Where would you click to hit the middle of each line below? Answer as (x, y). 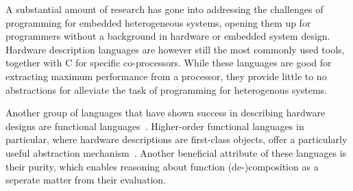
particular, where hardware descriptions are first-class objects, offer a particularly (176, 139)
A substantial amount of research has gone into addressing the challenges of (165, 9)
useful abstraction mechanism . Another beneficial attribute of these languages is (176, 152)
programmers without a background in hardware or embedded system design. (168, 36)
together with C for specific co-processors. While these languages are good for (169, 63)
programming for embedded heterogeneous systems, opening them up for (158, 22)
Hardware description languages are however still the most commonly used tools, (175, 49)
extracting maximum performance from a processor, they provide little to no (166, 76)
